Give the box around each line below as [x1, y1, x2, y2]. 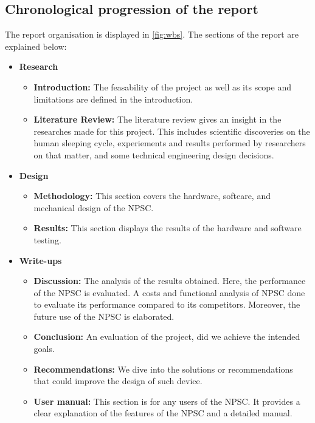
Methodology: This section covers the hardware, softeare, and [33, 189, 271, 202]
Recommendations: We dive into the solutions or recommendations [33, 362, 293, 375]
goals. [33, 342, 55, 355]
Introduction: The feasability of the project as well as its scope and [33, 80, 291, 93]
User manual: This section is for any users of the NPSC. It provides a [33, 394, 300, 407]
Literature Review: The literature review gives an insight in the [33, 113, 282, 126]
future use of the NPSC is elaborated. [33, 310, 175, 322]
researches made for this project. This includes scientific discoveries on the [33, 124, 310, 137]
